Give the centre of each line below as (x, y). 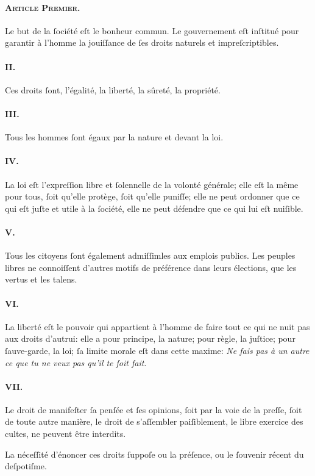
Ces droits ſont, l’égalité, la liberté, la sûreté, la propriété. (113, 89)
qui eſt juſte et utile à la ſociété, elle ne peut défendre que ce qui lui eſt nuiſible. (154, 208)
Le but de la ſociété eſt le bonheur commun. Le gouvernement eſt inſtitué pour (152, 30)
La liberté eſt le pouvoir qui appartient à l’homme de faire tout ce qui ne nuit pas (157, 326)
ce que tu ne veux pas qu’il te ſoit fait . (76, 362)
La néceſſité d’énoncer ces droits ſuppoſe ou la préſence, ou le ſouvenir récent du (154, 454)
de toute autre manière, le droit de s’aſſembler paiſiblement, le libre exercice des (154, 421)
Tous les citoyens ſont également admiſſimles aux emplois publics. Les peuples (150, 255)
